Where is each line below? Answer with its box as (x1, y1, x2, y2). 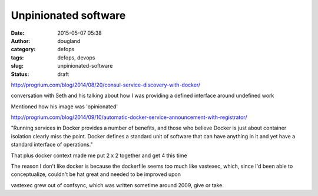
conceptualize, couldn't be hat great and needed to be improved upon (11, 171, 181, 178)
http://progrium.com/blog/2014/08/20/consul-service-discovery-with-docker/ (11, 81, 200, 88)
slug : (11, 62, 24, 69)
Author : (11, 37, 31, 44)
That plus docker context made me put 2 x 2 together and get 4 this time (11, 152, 188, 159)
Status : (11, 71, 29, 78)
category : (11, 46, 36, 53)
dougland (57, 37, 81, 44)
